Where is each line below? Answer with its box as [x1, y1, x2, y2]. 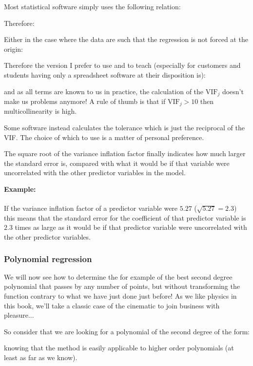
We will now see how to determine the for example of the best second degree [4, 271, 233, 282]
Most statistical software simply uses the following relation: [4, 1, 181, 11]
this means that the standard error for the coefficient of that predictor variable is [4, 212, 246, 223]
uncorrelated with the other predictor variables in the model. [4, 167, 186, 178]
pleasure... [4, 310, 34, 320]
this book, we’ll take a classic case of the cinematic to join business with [4, 300, 220, 310]
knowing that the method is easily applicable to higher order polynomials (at [4, 343, 234, 353]
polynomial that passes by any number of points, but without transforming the [4, 281, 240, 291]
